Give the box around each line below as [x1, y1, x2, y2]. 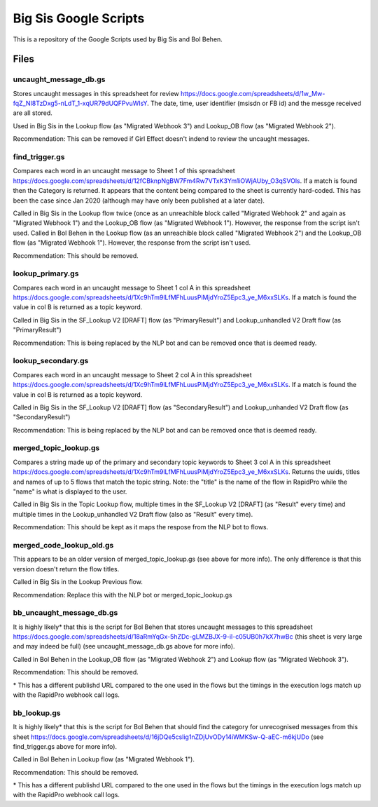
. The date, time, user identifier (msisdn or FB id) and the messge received [147, 99, 362, 108]
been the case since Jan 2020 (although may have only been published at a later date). [13, 196, 265, 205]
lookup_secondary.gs [13, 356, 89, 366]
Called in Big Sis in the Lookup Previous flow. [13, 578, 143, 586]
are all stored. [13, 109, 52, 117]
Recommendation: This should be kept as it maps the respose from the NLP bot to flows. [13, 523, 269, 531]
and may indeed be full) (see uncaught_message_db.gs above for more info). [13, 642, 235, 651]
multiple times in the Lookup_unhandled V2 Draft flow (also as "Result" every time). [13, 510, 253, 518]
